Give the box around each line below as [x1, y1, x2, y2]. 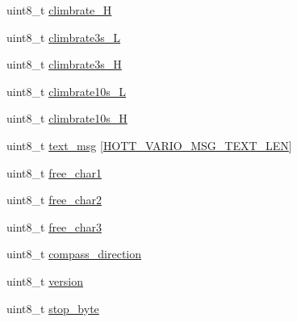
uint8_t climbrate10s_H [6, 110, 128, 127]
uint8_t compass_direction [6, 245, 142, 262]
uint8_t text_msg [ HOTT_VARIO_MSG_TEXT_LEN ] [6, 136, 292, 153]
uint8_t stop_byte [6, 299, 99, 316]
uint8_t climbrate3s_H [6, 56, 122, 73]
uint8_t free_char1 [6, 164, 102, 181]
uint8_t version [6, 272, 84, 289]
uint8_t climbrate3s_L [6, 28, 121, 45]
